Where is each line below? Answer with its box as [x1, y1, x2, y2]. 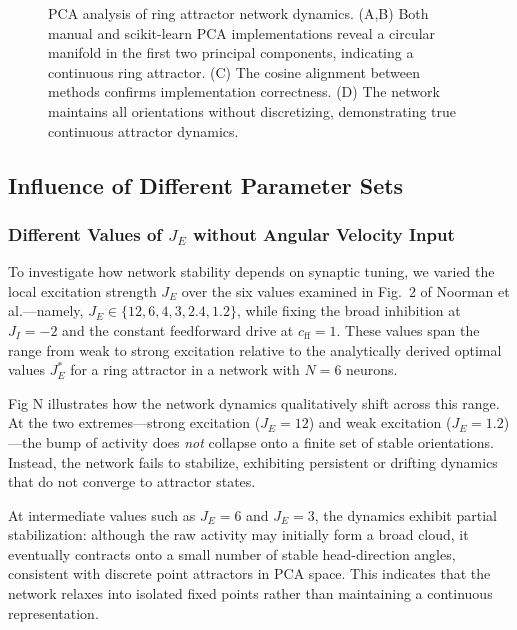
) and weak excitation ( [308, 412, 452, 433]
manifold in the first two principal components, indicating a [48, 42, 414, 63]
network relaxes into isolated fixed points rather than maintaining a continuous [8, 583, 493, 604]
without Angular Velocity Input [193, 221, 455, 246]
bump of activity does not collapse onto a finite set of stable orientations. [46, 431, 494, 452]
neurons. [346, 359, 398, 380]
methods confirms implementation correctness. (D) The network [48, 81, 440, 102]
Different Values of [8, 221, 163, 246]
